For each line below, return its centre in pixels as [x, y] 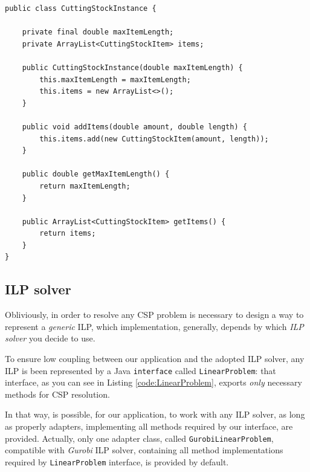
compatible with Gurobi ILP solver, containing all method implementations [144, 450]
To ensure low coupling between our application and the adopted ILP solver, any [155, 359]
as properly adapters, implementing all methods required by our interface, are [149, 426]
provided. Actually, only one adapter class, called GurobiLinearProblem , [139, 438]
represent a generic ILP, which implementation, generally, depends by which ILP [154, 326]
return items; [68, 234]
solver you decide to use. [50, 338]
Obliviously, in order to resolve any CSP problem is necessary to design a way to [154, 315]
